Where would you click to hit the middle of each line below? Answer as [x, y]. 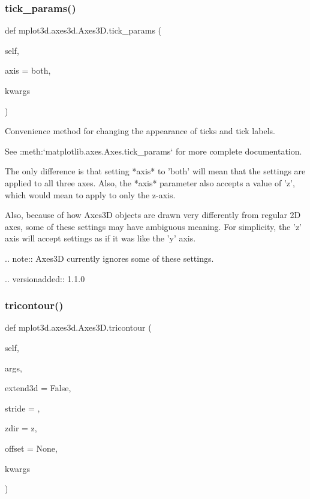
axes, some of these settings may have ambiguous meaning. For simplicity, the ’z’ [153, 226]
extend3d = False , [38, 388]
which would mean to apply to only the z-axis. [90, 194]
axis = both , [28, 70]
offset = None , [31, 448]
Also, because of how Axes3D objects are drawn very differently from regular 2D [153, 215]
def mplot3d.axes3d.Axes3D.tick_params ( [83, 30]
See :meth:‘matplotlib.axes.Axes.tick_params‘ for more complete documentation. [154, 151]
